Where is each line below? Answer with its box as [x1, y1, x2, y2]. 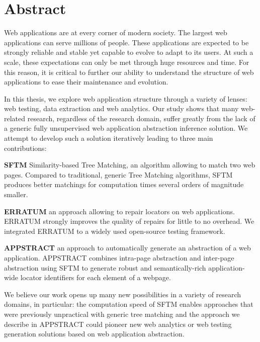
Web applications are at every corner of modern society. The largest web [4, 27, 227, 38]
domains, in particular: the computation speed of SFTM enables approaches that [4, 299, 253, 309]
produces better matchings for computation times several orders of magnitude [4, 179, 244, 190]
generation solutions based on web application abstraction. [4, 328, 185, 339]
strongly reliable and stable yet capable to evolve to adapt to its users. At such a [4, 47, 253, 57]
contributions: [4, 142, 47, 153]
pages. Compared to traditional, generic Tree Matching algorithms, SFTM [4, 169, 233, 180]
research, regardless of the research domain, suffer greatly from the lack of [27, 113, 255, 123]
